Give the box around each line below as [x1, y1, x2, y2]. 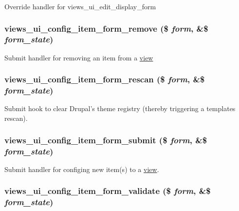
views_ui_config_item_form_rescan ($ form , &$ [4, 73, 205, 85]
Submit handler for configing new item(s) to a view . [4, 164, 159, 174]
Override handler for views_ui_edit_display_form [4, 1, 156, 11]
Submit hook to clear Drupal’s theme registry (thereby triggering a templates [4, 103, 236, 114]
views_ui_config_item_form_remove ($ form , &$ [4, 22, 208, 34]
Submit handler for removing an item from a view [4, 52, 153, 62]
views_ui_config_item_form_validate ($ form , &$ [4, 185, 211, 197]
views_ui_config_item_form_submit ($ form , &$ [4, 134, 207, 146]
